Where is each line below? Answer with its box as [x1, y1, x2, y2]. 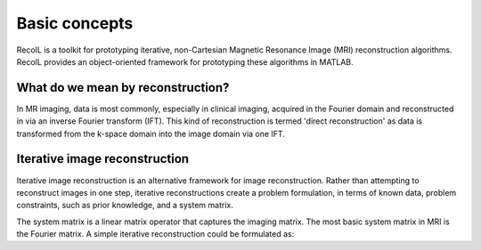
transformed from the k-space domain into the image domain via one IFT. [16, 128, 285, 139]
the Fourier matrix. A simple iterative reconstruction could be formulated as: [16, 229, 295, 239]
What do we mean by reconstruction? [16, 80, 230, 95]
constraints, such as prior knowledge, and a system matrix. [16, 200, 233, 211]
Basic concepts [16, 13, 134, 33]
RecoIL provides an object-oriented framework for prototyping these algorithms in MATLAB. [16, 56, 354, 67]
